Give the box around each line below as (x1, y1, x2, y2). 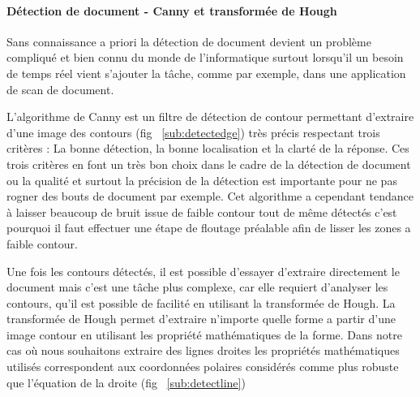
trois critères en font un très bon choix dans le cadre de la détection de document (6, 155, 411, 172)
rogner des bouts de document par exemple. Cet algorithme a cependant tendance (6, 188, 414, 205)
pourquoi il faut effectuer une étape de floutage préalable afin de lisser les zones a (6, 219, 411, 236)
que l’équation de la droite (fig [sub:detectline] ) (6, 373, 246, 391)
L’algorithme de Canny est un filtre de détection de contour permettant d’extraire (6, 108, 414, 125)
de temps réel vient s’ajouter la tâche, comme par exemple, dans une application (6, 64, 406, 81)
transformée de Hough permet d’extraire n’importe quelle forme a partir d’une (6, 310, 396, 327)
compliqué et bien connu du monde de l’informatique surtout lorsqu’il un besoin (6, 49, 404, 66)
